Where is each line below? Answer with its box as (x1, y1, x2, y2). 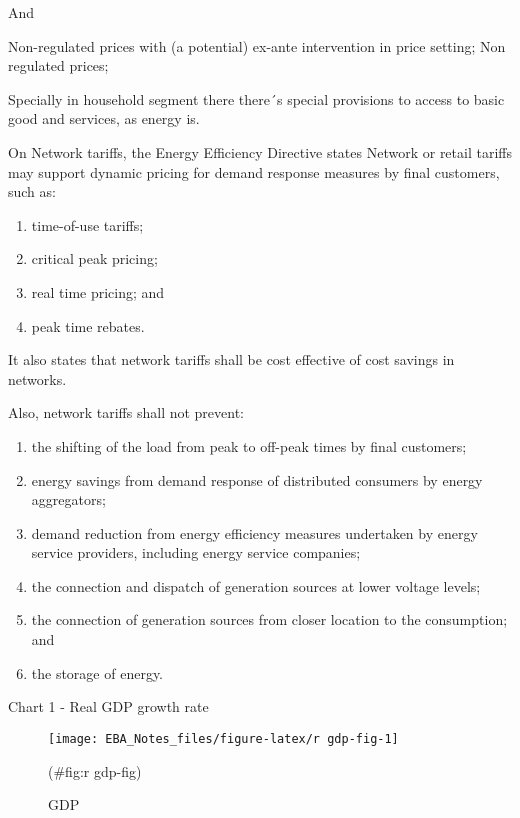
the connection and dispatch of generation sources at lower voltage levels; (31, 575, 481, 596)
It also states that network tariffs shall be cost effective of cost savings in (8, 349, 455, 370)
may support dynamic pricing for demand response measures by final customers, (8, 161, 500, 182)
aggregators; (31, 489, 106, 510)
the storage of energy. (31, 662, 164, 683)
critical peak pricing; (31, 248, 158, 269)
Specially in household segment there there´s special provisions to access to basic (8, 88, 505, 109)
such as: (8, 181, 56, 202)
